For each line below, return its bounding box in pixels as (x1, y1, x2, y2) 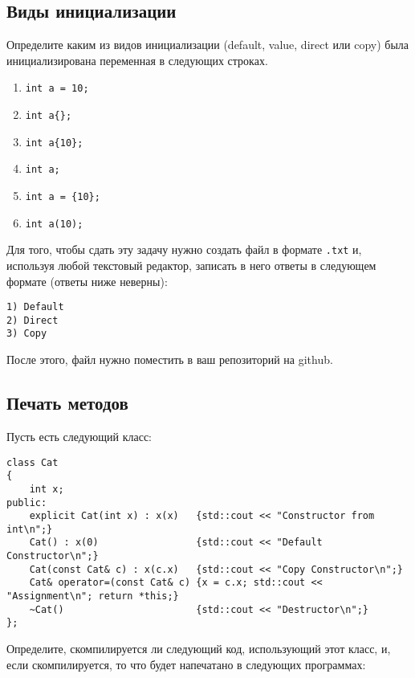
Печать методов (6, 390, 128, 415)
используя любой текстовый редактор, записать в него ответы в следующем (6, 256, 376, 273)
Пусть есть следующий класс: (6, 427, 152, 444)
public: (6, 496, 47, 508)
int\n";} (6, 523, 53, 535)
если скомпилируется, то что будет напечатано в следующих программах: (6, 656, 366, 672)
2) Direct (6, 314, 59, 326)
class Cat (6, 456, 59, 468)
